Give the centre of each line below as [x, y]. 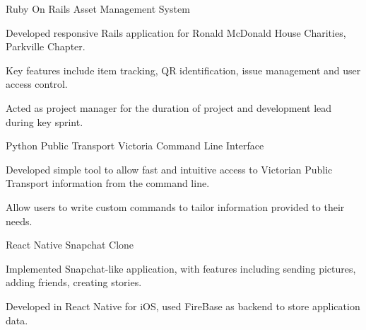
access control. [37, 84]
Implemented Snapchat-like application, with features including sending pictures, [181, 268]
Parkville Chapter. [46, 46]
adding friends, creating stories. [74, 282]
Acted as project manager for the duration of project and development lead [169, 107]
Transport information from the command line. [108, 183]
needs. [19, 221]
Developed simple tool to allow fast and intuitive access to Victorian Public [169, 169]
